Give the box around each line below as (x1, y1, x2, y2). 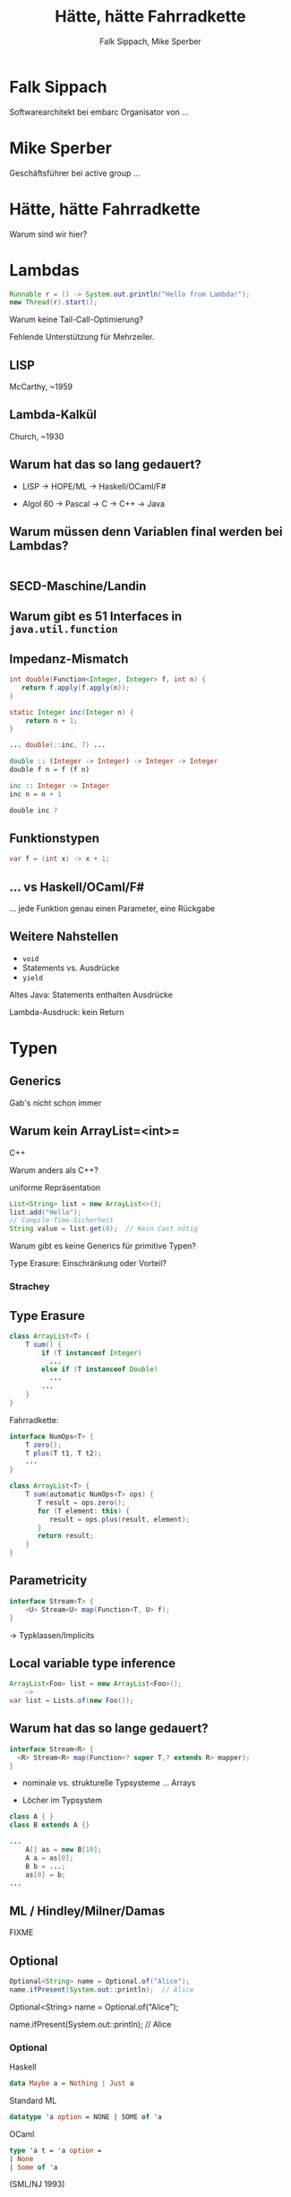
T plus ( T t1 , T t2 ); (25, 1448, 102, 1458)
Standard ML (9, 2095, 57, 2106)
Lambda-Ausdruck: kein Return (9, 1006, 124, 1017)
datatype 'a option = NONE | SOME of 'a (9, 2112, 163, 2122)
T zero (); (25, 1440, 63, 1449)
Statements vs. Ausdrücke (21, 962, 120, 973)
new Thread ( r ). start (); (9, 298, 98, 307)
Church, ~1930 (9, 430, 64, 441)
